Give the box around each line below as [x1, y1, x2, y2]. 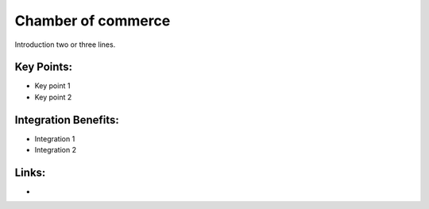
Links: [14, 165, 46, 179]
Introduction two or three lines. [14, 40, 116, 49]
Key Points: [14, 60, 73, 74]
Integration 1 [34, 134, 75, 143]
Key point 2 [34, 92, 72, 102]
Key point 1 [34, 81, 71, 91]
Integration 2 [34, 145, 77, 155]
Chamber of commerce [14, 12, 171, 29]
